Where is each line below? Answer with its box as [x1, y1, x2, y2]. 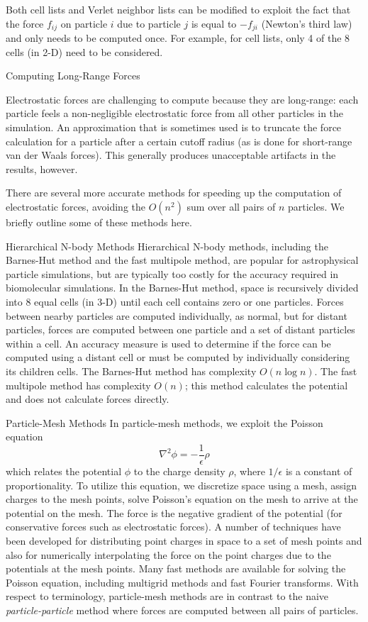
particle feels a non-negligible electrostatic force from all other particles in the [6, 106, 344, 121]
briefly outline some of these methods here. [6, 214, 192, 229]
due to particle [117, 16, 181, 30]
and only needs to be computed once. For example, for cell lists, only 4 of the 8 [6, 30, 350, 45]
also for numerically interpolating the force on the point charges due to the [6, 547, 331, 562]
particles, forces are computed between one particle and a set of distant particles [6, 322, 355, 337]
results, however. [6, 161, 78, 176]
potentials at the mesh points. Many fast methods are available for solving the [6, 561, 346, 576]
